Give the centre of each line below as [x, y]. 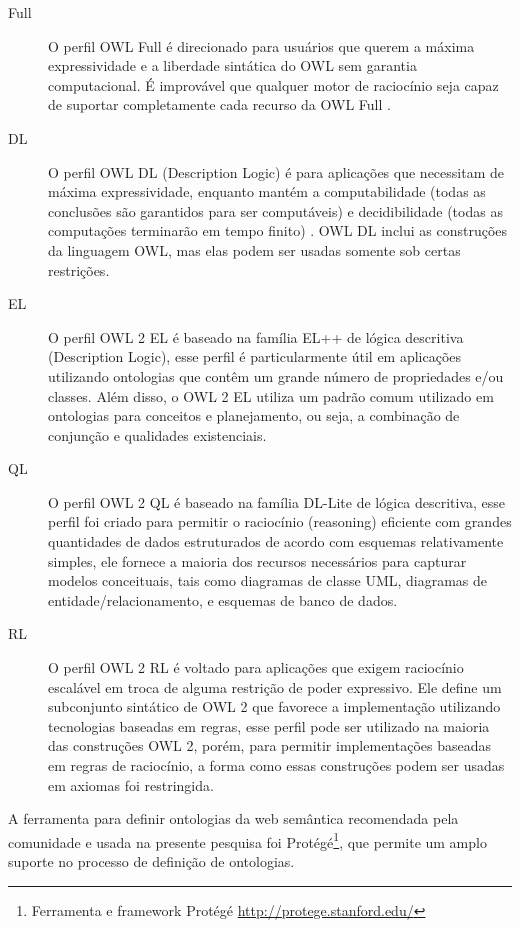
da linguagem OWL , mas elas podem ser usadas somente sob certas [254, 249]
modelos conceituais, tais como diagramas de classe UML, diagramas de [268, 580]
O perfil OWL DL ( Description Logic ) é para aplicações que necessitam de [276, 171]
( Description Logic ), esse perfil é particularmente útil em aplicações [255, 356]
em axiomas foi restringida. [131, 784]
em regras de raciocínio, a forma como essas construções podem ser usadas [276, 765]
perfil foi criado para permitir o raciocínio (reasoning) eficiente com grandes [280, 521]
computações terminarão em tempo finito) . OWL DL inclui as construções [278, 230]
